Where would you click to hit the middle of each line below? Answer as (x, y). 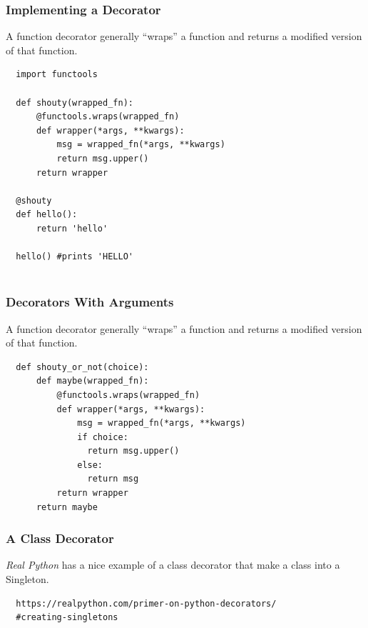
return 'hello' (72, 228)
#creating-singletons (67, 618)
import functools (57, 75)
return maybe (67, 507)
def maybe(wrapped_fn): (92, 381)
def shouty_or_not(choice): (82, 367)
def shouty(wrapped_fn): (75, 103)
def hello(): (47, 215)
